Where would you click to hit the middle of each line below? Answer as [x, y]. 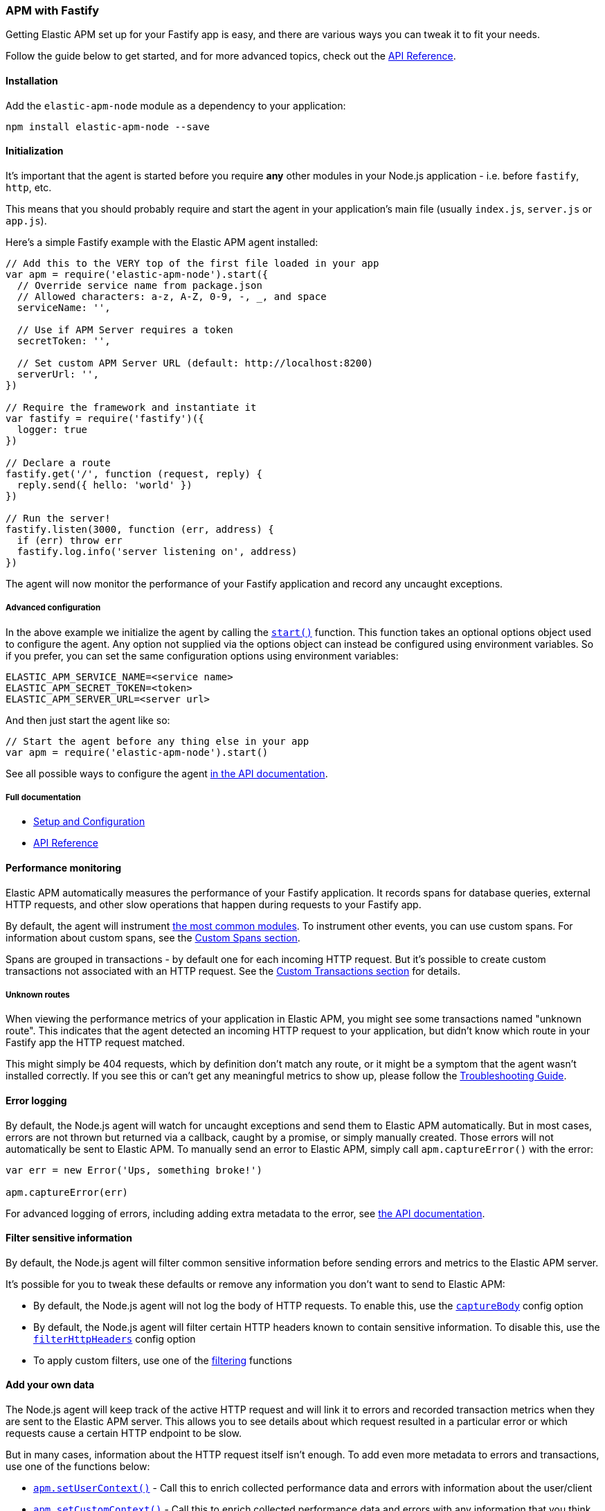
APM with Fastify [53, 10]
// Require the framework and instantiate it [131, 407]
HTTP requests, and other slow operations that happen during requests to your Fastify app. [214, 904]
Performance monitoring [64, 867]
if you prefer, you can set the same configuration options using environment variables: [202, 655]
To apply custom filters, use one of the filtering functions [163, 1360]
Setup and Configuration [89, 822]
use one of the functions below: [78, 1467]
